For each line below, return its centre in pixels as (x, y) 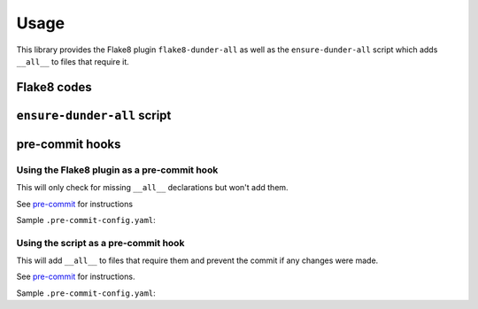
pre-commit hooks (69, 144)
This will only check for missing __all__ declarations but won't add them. (152, 188)
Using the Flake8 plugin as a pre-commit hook (117, 170)
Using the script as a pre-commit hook (100, 243)
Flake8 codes (54, 87)
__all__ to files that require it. (73, 61)
